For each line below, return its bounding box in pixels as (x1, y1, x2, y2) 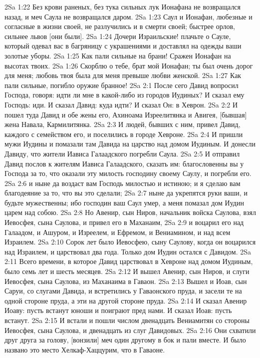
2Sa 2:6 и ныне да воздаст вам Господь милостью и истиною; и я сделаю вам (4, 177, 241, 188)
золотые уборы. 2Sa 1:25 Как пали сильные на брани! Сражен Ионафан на (4, 50, 231, 60)
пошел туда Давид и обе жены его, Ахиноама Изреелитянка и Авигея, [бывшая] (4, 109, 247, 119)
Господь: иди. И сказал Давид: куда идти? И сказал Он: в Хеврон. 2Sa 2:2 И (4, 99, 238, 109)
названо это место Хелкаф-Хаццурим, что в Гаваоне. (4, 344, 165, 354)
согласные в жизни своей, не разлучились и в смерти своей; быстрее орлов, (4, 21, 235, 31)
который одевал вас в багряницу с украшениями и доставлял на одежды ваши (4, 40, 242, 51)
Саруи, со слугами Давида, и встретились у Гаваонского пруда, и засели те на (4, 285, 242, 296)
